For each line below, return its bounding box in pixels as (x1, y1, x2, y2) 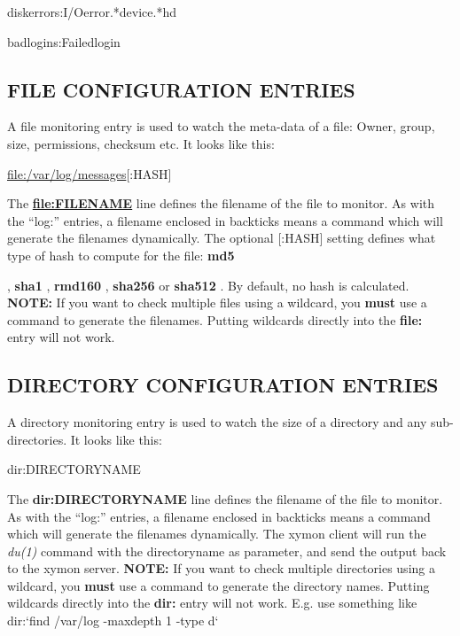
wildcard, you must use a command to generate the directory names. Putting (7, 576, 430, 594)
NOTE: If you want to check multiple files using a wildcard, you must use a (7, 293, 427, 312)
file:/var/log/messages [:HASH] (7, 164, 172, 182)
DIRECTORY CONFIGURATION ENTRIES (7, 371, 439, 399)
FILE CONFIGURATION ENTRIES (7, 75, 355, 103)
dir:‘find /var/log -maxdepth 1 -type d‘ (7, 611, 219, 630)
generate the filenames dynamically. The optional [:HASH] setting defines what (7, 229, 436, 247)
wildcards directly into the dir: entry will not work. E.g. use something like (7, 593, 417, 612)
